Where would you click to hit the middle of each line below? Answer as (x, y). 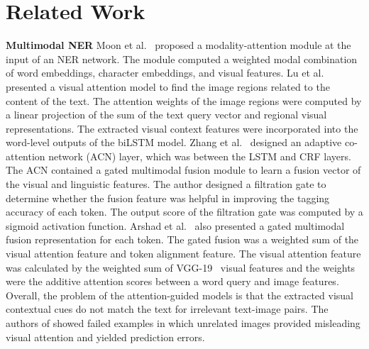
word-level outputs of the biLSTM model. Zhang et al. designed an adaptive (174, 142)
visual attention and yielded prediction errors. (105, 337)
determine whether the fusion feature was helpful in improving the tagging (168, 198)
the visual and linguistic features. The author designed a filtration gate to (166, 184)
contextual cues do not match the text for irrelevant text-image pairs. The (167, 309)
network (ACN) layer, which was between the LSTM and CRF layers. (200, 156)
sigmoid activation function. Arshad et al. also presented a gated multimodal (175, 225)
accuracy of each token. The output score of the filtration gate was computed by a (184, 212)
